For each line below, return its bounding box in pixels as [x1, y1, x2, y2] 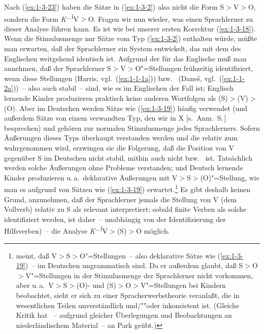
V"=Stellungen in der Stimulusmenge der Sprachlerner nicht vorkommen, [25, 270, 253, 280]
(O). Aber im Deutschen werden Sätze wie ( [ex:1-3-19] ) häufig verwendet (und [4, 102, 248, 113]
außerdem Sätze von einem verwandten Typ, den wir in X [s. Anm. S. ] [4, 113, 226, 123]
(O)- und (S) [76, 280, 116, 290]
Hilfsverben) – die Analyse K [4, 226, 95, 236]
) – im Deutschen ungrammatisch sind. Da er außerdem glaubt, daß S [25, 260, 243, 271]
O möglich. [136, 226, 170, 236]
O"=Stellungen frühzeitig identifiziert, [135, 63, 253, 73]
